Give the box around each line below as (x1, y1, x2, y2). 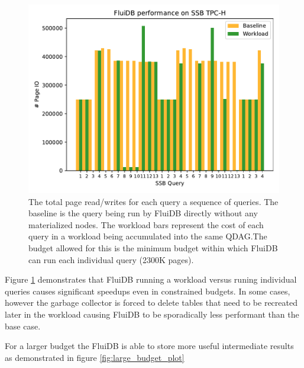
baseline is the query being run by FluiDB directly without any (28, 207, 258, 219)
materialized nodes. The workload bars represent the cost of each (28, 218, 264, 231)
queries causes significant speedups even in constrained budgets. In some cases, (5, 284, 290, 297)
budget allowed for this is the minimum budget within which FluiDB (28, 241, 278, 254)
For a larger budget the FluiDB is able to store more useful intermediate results (5, 340, 294, 352)
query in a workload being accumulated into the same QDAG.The (28, 230, 267, 242)
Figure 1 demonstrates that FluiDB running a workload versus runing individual (5, 273, 297, 286)
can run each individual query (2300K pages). (28, 253, 194, 265)
